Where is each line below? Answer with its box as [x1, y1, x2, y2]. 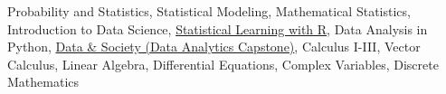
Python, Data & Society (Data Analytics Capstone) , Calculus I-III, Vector [7, 37, 421, 56]
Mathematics [7, 72, 80, 91]
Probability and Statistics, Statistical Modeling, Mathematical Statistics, [7, 2, 411, 20]
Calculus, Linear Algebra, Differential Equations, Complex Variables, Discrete [7, 54, 439, 73]
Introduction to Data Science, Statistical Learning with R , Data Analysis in [7, 19, 428, 38]
